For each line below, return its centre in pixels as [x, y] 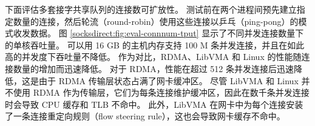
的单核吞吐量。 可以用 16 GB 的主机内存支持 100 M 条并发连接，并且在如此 [155, 45]
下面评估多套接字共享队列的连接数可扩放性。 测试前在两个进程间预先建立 [151, 9]
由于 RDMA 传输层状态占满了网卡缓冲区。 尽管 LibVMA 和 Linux [168, 80]
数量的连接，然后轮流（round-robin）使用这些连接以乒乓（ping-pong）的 [156, 21]
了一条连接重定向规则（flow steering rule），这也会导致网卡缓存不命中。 [145, 116]
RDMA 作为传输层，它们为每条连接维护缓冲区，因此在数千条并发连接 [171, 92]
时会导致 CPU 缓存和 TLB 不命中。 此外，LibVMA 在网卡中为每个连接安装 [154, 104]
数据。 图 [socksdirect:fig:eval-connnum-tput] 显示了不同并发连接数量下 [167, 33]
